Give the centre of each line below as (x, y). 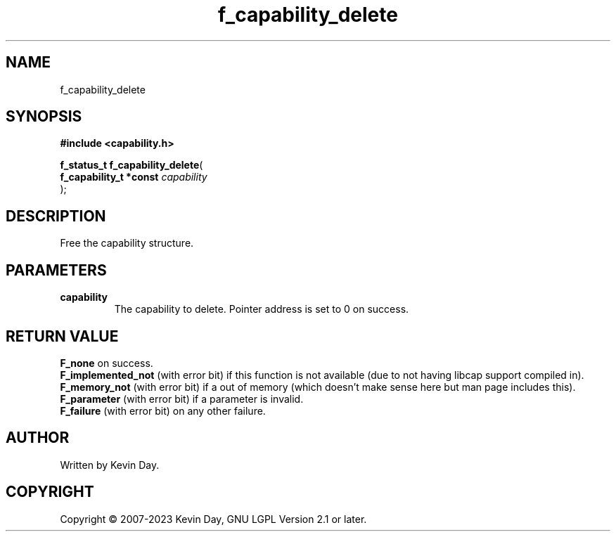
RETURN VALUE (62, 336)
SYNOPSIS (44, 117)
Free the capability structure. (127, 243)
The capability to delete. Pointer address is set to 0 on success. (262, 309)
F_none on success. (107, 363)
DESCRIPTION (56, 216)
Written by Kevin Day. (110, 465)
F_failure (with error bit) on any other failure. (163, 410)
